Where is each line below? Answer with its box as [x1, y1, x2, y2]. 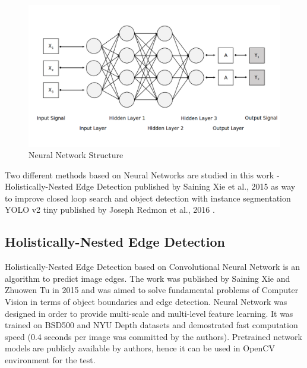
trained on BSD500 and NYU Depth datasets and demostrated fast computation [5, 319, 298, 331]
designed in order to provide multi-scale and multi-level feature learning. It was [5, 307, 293, 319]
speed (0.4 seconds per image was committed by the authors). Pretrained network [5, 330, 302, 342]
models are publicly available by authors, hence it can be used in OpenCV [5, 342, 275, 354]
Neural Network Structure [29, 149, 124, 161]
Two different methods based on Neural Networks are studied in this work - [5, 168, 280, 181]
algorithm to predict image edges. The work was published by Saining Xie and [5, 272, 290, 284]
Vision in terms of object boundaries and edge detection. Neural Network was [5, 295, 287, 308]
